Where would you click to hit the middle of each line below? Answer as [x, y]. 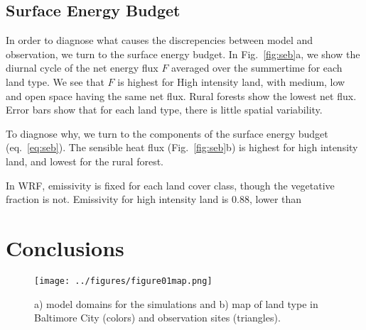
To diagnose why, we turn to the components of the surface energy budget [167, 133]
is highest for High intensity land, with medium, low [231, 81]
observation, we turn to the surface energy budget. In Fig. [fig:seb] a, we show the [183, 54]
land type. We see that [55, 81]
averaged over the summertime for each [257, 68]
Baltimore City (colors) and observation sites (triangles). [157, 318]
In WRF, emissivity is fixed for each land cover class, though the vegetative [170, 185]
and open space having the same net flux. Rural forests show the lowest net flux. [181, 95]
